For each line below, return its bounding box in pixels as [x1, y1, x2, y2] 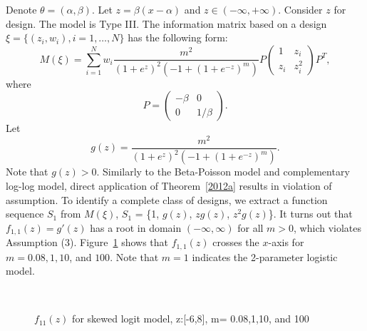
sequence [6, 206, 44, 221]
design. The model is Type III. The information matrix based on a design [6, 16, 327, 31]
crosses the [212, 235, 259, 250]
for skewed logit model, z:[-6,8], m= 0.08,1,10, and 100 [72, 311, 309, 326]
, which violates [294, 220, 362, 235]
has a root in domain [90, 220, 182, 235]
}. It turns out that [268, 206, 353, 221]
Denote [6, 2, 37, 16]
